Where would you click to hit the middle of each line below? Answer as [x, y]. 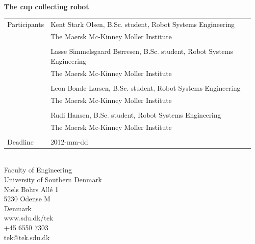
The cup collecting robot [47, 6]
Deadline [21, 141]
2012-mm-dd [69, 141]
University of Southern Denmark [53, 179]
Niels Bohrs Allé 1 [31, 189]
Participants [26, 24]
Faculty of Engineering [38, 170]
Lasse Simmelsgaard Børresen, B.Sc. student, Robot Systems [142, 51]
